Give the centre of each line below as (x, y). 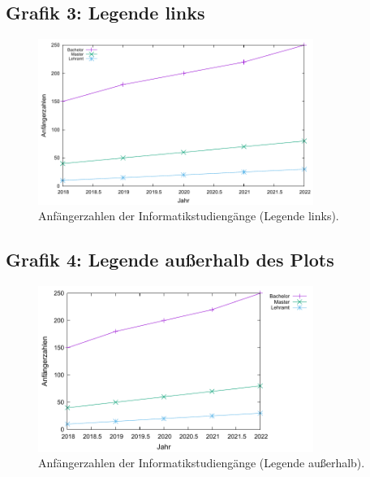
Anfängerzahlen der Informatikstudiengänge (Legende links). (189, 216)
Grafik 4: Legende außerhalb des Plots (170, 260)
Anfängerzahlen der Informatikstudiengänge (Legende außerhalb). (202, 463)
